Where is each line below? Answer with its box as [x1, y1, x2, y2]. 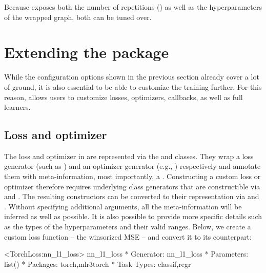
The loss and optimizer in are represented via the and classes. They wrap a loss [4, 150, 254, 161]
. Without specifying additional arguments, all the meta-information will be [4, 201, 242, 211]
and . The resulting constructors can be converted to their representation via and [4, 191, 259, 202]
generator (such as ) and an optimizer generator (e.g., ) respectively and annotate [4, 161, 261, 171]
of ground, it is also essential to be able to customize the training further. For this [4, 81, 262, 92]
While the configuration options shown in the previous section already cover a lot [4, 71, 259, 82]
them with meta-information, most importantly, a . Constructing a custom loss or [4, 171, 261, 182]
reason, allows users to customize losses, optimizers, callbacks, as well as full [4, 91, 243, 102]
